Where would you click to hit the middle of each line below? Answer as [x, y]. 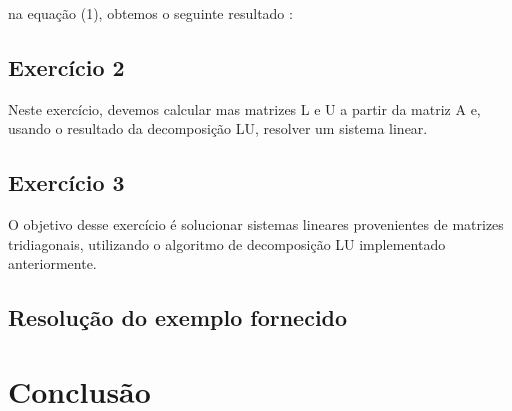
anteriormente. [52, 263]
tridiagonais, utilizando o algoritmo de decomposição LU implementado [227, 243]
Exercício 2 [66, 66]
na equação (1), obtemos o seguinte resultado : [150, 13]
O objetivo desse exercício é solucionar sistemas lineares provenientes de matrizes [256, 224]
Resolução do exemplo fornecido [178, 317]
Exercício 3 [66, 182]
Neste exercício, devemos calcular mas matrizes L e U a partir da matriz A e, [244, 108]
